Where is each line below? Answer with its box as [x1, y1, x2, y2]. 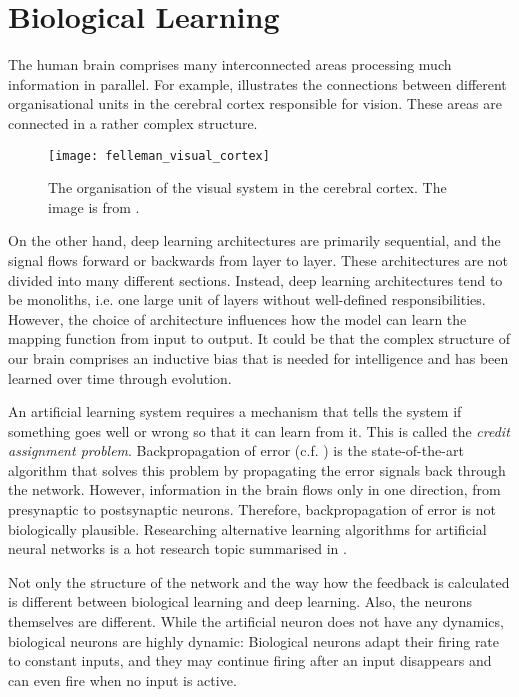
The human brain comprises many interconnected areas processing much [8, 54, 452, 75]
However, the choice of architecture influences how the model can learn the [8, 308, 467, 329]
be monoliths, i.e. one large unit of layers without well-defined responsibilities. [8, 289, 486, 310]
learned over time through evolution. [8, 367, 232, 388]
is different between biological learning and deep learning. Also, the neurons [8, 591, 472, 612]
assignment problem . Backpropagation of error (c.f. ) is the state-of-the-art [8, 440, 464, 461]
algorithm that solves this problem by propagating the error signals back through [8, 459, 506, 480]
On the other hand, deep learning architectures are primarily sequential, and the [8, 230, 501, 251]
